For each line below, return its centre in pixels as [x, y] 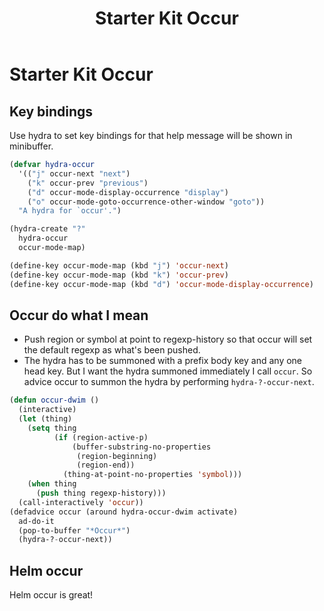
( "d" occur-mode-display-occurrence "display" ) [128, 192]
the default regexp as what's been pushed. [112, 350]
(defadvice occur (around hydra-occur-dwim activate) [124, 512]
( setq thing [52, 428]
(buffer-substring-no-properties [142, 447]
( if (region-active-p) [101, 437]
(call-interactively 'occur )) [81, 502]
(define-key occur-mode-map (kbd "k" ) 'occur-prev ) [119, 275]
